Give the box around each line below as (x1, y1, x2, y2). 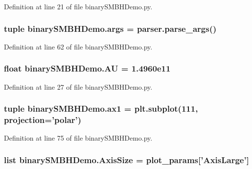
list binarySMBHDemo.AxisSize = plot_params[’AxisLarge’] (4, 153, 249, 166)
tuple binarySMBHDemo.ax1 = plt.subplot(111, (4, 102, 198, 115)
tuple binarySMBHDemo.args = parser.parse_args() (4, 22, 217, 34)
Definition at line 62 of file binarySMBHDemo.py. (4, 41, 153, 51)
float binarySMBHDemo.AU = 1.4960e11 (4, 62, 171, 74)
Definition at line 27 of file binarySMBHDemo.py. (4, 81, 153, 92)
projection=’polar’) (4, 114, 82, 126)
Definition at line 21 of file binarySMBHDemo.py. (4, 1, 153, 11)
